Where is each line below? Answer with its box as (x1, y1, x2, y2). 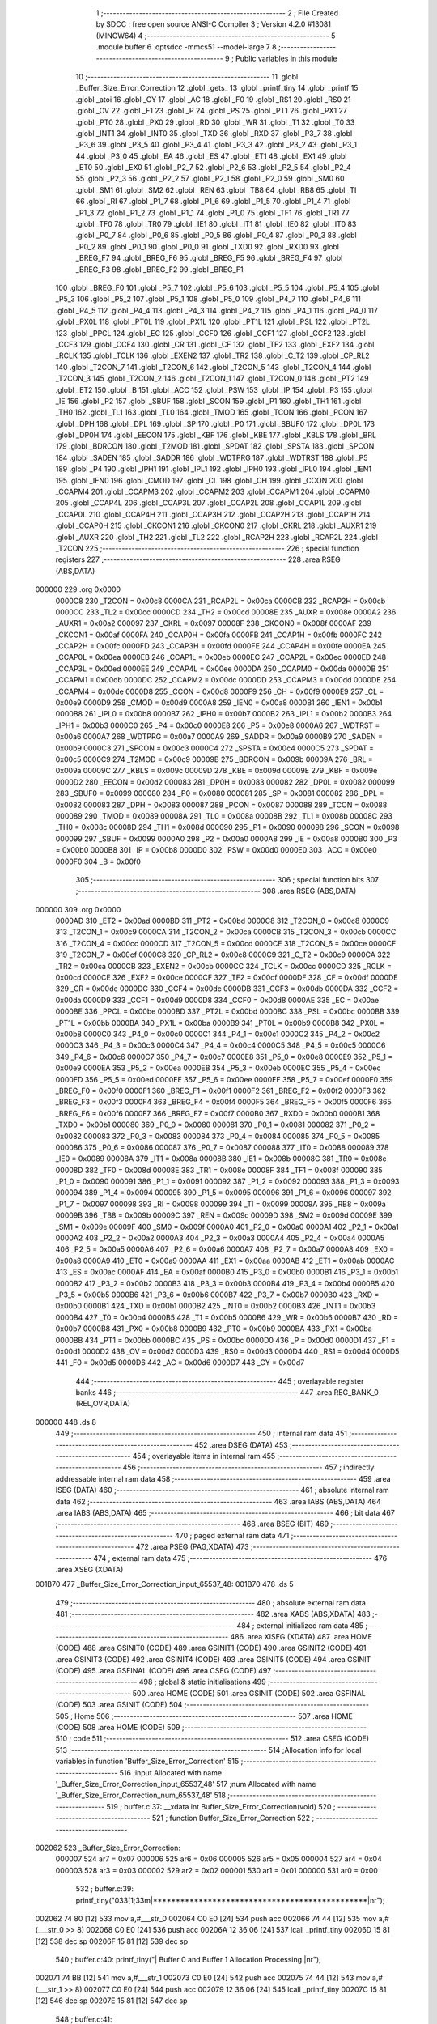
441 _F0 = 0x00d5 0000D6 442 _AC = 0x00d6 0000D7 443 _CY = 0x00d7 (55, 1358, 305, 1367)
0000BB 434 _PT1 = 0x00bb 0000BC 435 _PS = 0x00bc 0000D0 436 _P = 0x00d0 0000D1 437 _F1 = (55, 1335, 396, 1345)
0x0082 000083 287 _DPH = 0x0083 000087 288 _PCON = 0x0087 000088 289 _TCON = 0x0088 (55, 800, 388, 810)
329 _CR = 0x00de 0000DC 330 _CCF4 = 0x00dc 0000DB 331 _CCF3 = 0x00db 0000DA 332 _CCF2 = (55, 984, 399, 993)
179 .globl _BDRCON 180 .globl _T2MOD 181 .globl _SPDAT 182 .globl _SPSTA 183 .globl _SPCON (55, 441, 375, 451)
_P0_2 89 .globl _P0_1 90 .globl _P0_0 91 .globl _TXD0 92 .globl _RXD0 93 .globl (75, 241, 340, 251)
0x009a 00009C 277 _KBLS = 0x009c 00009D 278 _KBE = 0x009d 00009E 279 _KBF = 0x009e (55, 766, 378, 776)
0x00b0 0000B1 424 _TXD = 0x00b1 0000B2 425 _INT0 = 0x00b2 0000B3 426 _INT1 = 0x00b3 (55, 1301, 376, 1311)
